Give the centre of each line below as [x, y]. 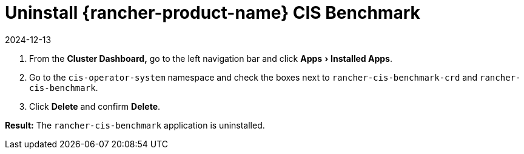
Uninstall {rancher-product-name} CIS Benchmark [213, 13]
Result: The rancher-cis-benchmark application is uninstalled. [135, 125]
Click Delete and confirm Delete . [95, 106]
